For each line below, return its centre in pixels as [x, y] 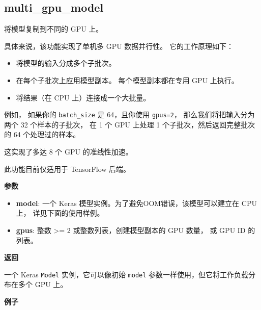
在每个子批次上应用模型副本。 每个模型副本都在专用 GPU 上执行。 [127, 80]
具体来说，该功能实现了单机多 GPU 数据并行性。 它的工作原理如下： [119, 46]
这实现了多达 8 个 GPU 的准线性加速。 [68, 152]
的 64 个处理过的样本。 [42, 134]
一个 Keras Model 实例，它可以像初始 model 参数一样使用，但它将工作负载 [126, 274]
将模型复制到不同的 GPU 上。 [54, 29]
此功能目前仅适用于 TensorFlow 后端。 [67, 169]
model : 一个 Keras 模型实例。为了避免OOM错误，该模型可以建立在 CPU [136, 203]
